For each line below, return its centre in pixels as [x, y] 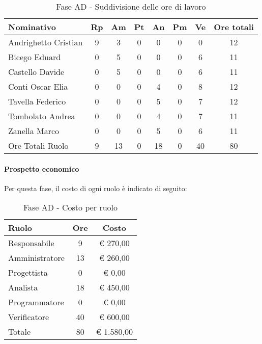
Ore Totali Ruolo [38, 145]
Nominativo [32, 27]
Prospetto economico [42, 168]
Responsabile [31, 243]
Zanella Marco [34, 131]
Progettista [28, 273]
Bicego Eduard [35, 57]
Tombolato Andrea [42, 116]
